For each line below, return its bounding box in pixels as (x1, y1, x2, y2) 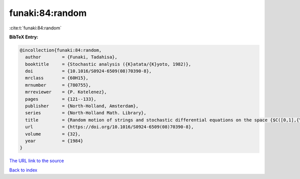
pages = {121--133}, (25, 96, 97, 102)
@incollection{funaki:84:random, (19, 47, 102, 53)
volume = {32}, (25, 131, 81, 137)
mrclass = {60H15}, (25, 75, 88, 81)
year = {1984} (25, 138, 83, 144)
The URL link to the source (9, 158, 64, 164)
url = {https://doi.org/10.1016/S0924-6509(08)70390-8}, (25, 124, 194, 130)
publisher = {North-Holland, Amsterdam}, (25, 103, 138, 109)
